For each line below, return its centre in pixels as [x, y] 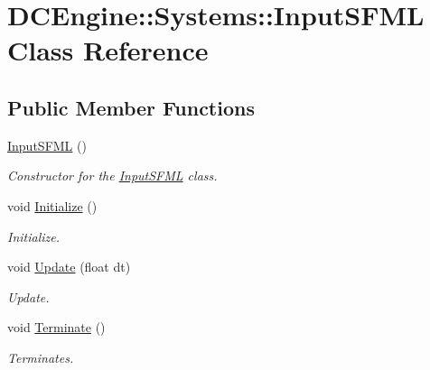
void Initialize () [52, 205]
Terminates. [41, 357]
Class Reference [108, 50]
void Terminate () [56, 327]
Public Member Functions [131, 107]
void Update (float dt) [69, 267]
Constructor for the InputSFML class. [112, 176]
